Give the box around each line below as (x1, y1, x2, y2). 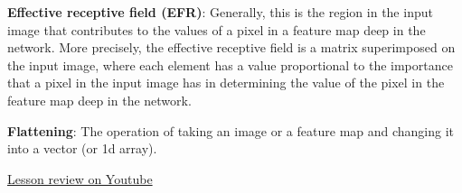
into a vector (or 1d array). (7, 139, 157, 158)
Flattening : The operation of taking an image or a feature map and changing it (7, 121, 455, 140)
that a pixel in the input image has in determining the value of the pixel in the (7, 73, 445, 92)
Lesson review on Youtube (7, 169, 153, 188)
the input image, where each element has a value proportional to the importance (7, 55, 453, 74)
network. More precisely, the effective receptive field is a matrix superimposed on (7, 38, 456, 57)
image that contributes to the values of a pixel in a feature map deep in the (7, 20, 426, 39)
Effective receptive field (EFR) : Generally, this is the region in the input (7, 3, 433, 21)
